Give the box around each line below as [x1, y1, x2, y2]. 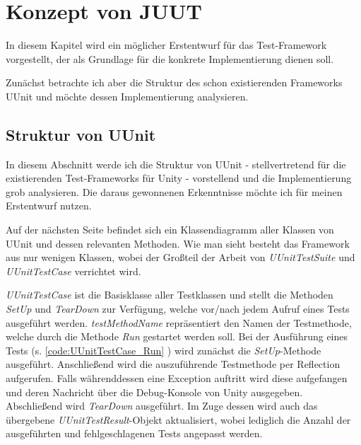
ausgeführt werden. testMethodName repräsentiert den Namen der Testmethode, [6, 315, 352, 330]
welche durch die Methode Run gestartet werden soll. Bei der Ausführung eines [6, 329, 348, 344]
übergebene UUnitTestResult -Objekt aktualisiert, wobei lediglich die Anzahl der [6, 412, 351, 427]
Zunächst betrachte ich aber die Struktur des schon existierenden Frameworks [6, 75, 343, 90]
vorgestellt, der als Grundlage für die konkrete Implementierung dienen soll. [6, 51, 334, 66]
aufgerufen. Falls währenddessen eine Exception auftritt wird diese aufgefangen [6, 371, 348, 386]
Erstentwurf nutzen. [6, 198, 92, 213]
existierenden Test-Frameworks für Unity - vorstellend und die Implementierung [6, 171, 352, 185]
